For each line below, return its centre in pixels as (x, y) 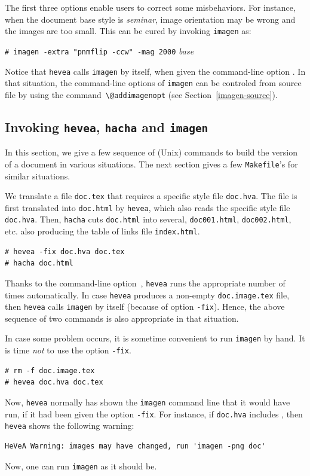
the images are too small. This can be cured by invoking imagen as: (128, 31)
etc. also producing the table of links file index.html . (102, 231)
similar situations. (38, 176)
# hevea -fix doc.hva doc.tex (65, 251)
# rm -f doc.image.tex (50, 370)
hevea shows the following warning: (70, 425)
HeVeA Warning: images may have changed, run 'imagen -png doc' (135, 446)
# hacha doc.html (39, 263)
